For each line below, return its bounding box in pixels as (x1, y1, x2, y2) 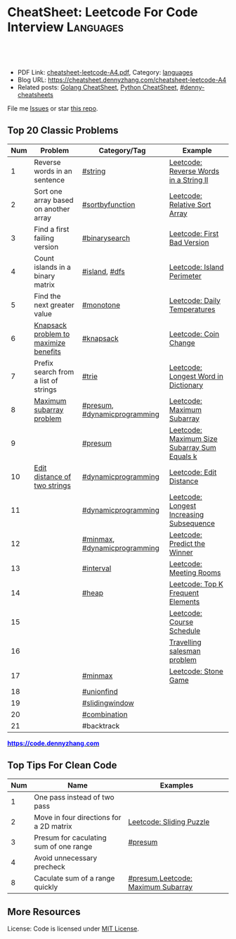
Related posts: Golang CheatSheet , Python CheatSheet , (17, 82, 179, 92)
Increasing (169, 509, 204, 519)
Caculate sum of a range (34, 873, 115, 883)
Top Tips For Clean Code (7, 759, 117, 771)
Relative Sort (169, 199, 211, 209)
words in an (34, 166, 72, 176)
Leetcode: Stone (169, 666, 223, 676)
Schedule (169, 626, 201, 635)
